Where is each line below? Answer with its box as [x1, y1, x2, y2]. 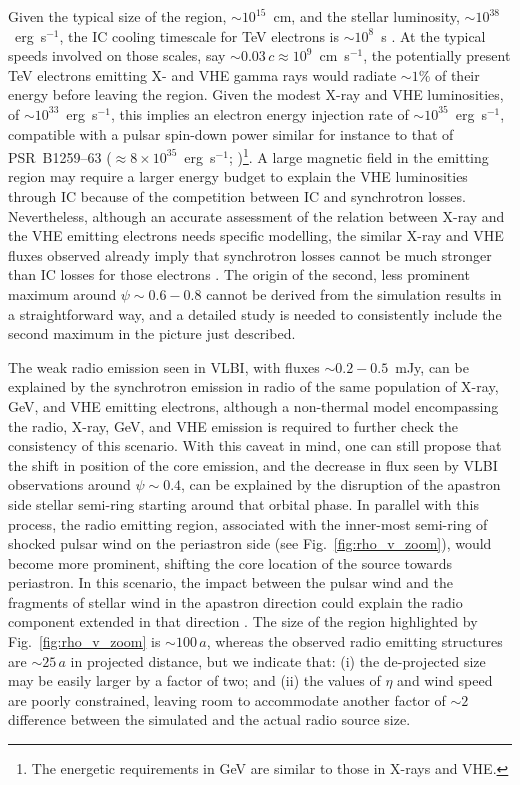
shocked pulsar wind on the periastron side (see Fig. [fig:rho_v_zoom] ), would [8, 533, 492, 554]
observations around [8, 474, 131, 495]
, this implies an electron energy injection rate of [110, 103, 409, 124]
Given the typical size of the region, [8, 6, 227, 26]
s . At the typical [381, 25, 486, 46]
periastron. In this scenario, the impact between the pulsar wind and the [8, 572, 453, 593]
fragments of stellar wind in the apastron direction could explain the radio [8, 591, 463, 612]
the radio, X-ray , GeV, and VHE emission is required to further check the [8, 415, 458, 436]
